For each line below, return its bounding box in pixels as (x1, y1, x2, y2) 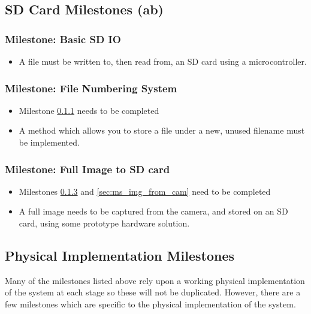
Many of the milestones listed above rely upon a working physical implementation (5, 274, 305, 286)
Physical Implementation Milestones (5, 246, 234, 264)
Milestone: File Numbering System (5, 80, 177, 95)
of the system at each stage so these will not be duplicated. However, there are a (5, 286, 301, 298)
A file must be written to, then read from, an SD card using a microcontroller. (19, 55, 307, 67)
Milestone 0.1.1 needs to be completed (19, 104, 159, 116)
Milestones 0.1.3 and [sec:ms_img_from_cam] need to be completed (19, 185, 271, 197)
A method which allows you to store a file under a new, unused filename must (19, 124, 305, 137)
